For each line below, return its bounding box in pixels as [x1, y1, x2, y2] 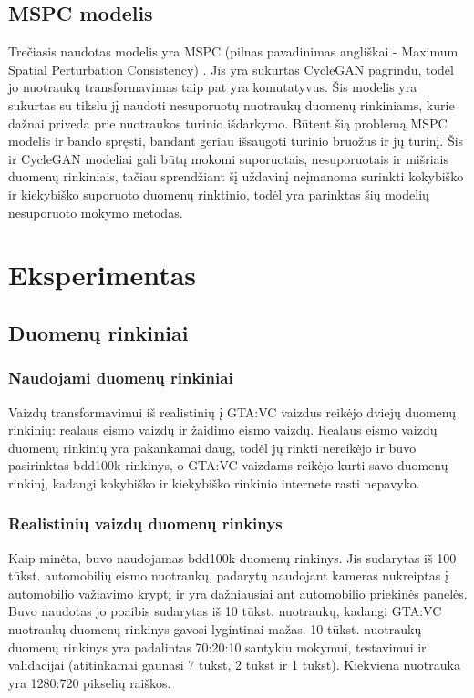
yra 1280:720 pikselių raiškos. [8, 672, 171, 692]
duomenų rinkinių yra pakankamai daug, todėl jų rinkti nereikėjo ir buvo [8, 437, 417, 457]
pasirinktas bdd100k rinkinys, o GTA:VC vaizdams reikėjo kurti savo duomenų [8, 456, 448, 475]
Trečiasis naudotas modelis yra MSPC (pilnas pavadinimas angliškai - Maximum [8, 42, 459, 61]
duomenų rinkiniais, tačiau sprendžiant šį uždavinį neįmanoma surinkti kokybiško [8, 167, 464, 186]
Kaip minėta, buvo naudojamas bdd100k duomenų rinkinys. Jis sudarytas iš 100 [8, 548, 457, 567]
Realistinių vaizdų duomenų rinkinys [8, 512, 283, 535]
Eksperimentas [8, 256, 197, 293]
